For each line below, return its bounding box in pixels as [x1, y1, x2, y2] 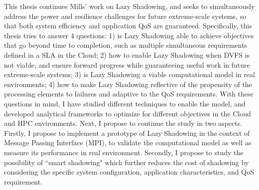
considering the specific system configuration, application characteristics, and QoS [4, 167, 254, 177]
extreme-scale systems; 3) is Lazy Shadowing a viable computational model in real [4, 69, 255, 80]
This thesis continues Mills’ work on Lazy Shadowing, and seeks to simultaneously [4, 1, 255, 11]
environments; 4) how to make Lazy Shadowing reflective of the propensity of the [4, 79, 252, 89]
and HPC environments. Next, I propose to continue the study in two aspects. [4, 118, 243, 128]
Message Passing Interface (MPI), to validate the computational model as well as [4, 137, 252, 148]
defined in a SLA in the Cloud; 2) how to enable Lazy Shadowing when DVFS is [4, 49, 250, 60]
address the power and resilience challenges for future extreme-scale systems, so [4, 10, 247, 21]
